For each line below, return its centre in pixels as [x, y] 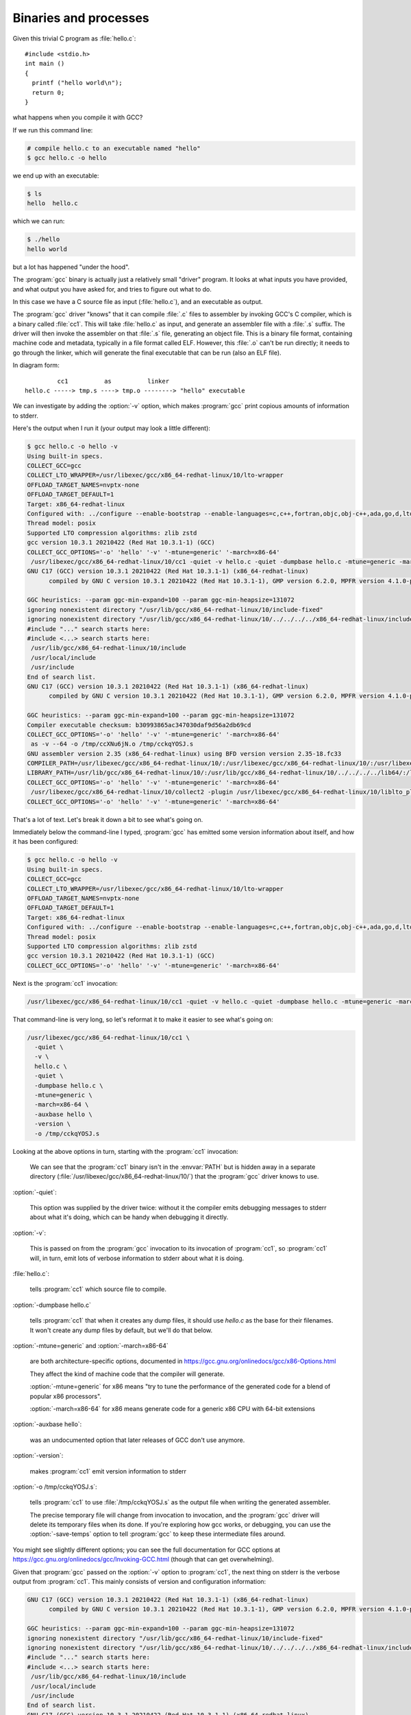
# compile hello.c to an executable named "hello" [114, 148]
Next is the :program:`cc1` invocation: [65, 983]
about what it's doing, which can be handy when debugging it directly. [129, 1217]
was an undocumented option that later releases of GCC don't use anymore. [137, 1440]
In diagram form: [36, 365]
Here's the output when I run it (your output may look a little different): [111, 428]
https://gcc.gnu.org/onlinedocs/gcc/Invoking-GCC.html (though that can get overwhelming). [143, 1559]
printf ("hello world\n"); [77, 83]
